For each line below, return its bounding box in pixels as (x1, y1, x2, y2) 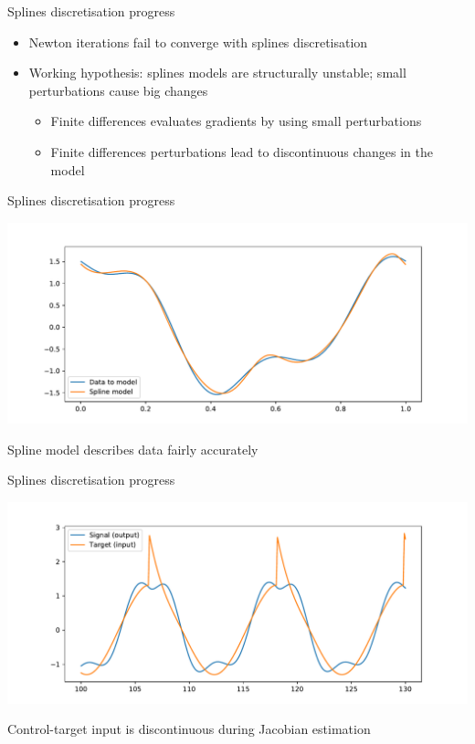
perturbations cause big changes (28, 80, 208, 100)
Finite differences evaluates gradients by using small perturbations (50, 111, 422, 131)
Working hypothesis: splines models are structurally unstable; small (28, 63, 406, 82)
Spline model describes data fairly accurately (7, 439, 259, 458)
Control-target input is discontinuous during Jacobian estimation (7, 719, 371, 739)
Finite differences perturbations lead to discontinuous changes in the (50, 141, 433, 161)
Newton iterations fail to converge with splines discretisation (28, 32, 368, 51)
